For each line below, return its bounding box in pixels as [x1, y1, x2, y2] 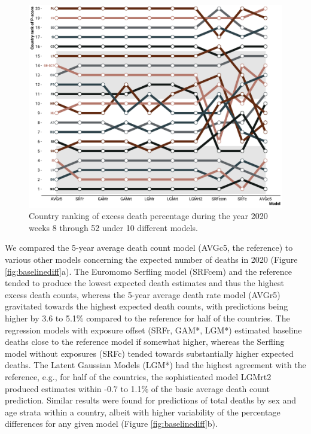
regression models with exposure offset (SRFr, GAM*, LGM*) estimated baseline [5, 323, 302, 336]
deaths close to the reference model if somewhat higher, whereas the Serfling [5, 335, 285, 348]
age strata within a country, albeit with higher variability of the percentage [5, 405, 280, 418]
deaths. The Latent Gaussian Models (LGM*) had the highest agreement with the [5, 359, 306, 371]
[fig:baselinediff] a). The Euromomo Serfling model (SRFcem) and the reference [5, 265, 292, 277]
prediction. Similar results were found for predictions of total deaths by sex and [5, 394, 297, 406]
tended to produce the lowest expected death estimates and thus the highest [5, 277, 285, 289]
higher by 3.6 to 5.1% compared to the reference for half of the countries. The [5, 312, 290, 324]
